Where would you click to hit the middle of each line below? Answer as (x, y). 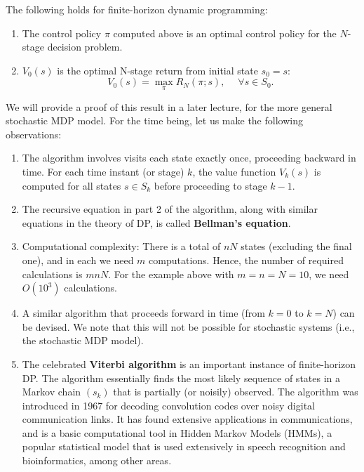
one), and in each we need (78, 260)
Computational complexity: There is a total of (121, 246)
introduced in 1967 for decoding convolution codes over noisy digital (168, 405)
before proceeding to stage (210, 185)
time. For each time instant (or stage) (103, 171)
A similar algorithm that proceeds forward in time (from (143, 313)
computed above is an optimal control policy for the (225, 33)
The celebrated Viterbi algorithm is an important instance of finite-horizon (189, 363)
